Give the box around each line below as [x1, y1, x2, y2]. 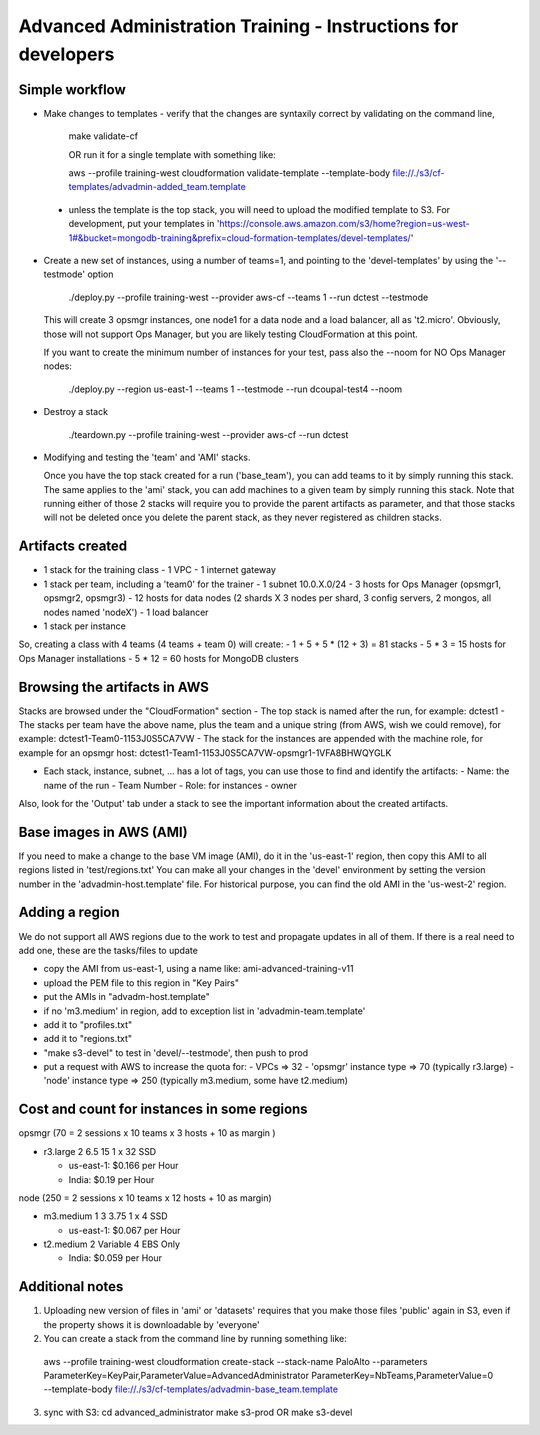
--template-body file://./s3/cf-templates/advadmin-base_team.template [43, 1383, 339, 1395]
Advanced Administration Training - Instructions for [18, 15, 459, 37]
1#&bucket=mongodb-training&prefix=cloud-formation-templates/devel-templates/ [68, 231, 412, 244]
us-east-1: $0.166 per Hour [68, 1160, 179, 1172]
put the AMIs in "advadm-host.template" [43, 991, 210, 1003]
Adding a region [18, 904, 120, 921]
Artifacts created [18, 538, 128, 555]
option [86, 268, 114, 280]
